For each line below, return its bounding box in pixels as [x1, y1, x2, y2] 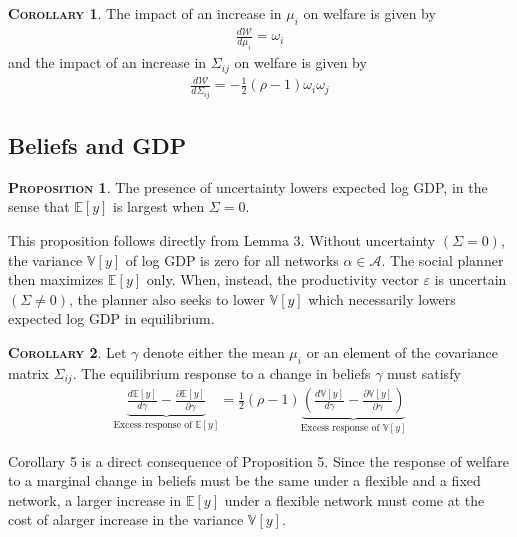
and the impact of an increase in [8, 52, 207, 73]
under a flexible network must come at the [224, 489, 485, 510]
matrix [8, 362, 49, 383]
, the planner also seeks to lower [69, 288, 265, 309]
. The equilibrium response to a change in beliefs [72, 362, 371, 383]
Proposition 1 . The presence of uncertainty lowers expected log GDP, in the [8, 176, 488, 197]
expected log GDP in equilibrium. [8, 308, 215, 329]
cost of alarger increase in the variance [8, 509, 244, 530]
